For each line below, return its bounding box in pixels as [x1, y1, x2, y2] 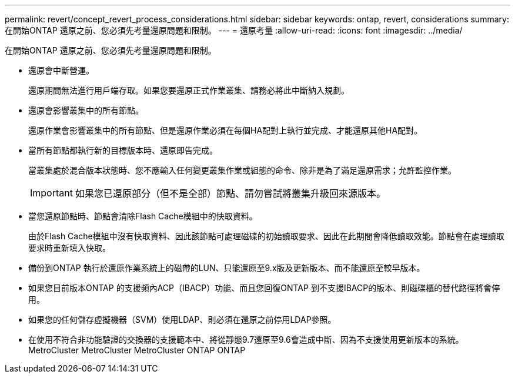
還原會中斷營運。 [28, 65, 94, 75]
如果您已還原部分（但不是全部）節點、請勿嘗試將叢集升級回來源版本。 [75, 188, 386, 199]
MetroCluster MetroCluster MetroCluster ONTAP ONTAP [28, 345, 246, 355]
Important [30, 187, 73, 199]
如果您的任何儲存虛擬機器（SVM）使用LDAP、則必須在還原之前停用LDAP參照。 [28, 315, 336, 325]
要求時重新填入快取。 [28, 243, 111, 253]
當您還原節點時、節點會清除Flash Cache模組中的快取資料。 [28, 211, 257, 221]
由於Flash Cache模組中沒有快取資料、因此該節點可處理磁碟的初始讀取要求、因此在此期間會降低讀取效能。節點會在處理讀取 [28, 231, 504, 241]
